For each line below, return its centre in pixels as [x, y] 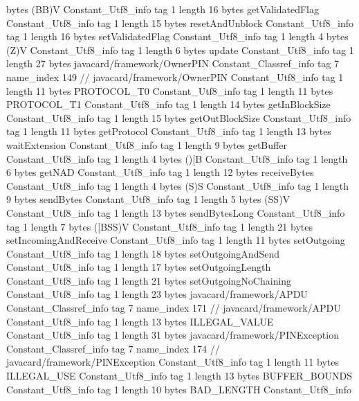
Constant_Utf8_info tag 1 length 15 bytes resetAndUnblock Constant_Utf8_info [180, 23]
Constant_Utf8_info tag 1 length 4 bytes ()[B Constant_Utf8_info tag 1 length [177, 158]
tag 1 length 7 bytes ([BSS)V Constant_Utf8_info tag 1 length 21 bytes [159, 226]
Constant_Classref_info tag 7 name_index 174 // [113, 348]
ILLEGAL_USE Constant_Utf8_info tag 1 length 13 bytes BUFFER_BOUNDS [179, 376]
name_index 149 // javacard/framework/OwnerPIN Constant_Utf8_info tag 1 [175, 77]
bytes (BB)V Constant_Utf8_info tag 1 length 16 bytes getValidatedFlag [163, 9]
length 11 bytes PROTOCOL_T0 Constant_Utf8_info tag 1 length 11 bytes [170, 90]
